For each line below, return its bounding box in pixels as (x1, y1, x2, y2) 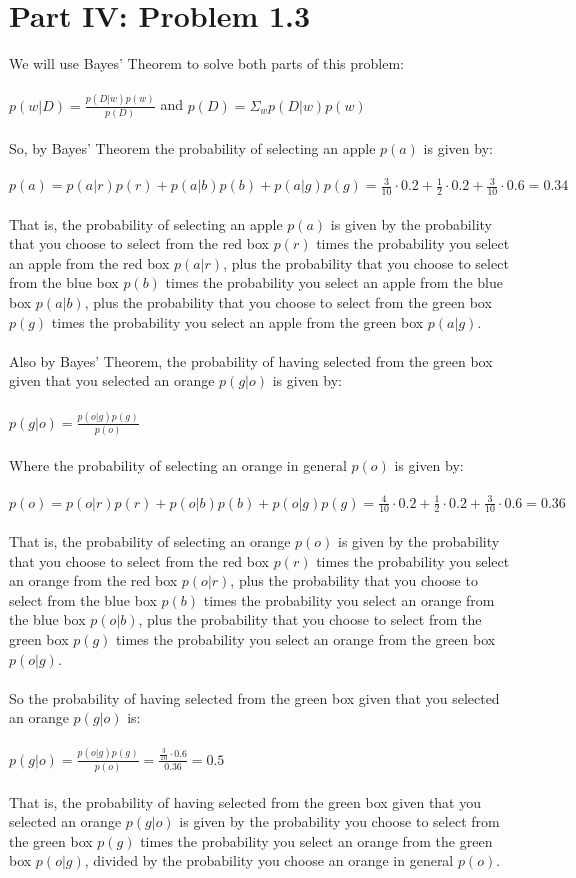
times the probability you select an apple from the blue (165, 272, 503, 293)
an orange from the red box (9, 570, 178, 591)
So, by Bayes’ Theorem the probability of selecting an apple (9, 137, 376, 158)
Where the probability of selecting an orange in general (9, 454, 347, 475)
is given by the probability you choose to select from (179, 811, 500, 832)
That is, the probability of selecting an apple (9, 213, 283, 234)
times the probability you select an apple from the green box (51, 311, 424, 332)
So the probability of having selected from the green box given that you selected (9, 687, 500, 708)
